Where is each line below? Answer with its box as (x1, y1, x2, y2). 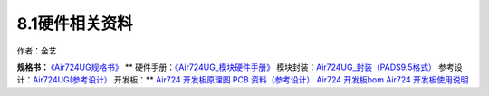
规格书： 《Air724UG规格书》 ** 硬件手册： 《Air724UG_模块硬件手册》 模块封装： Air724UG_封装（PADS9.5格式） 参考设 (16, 62, 463, 72)
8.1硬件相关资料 (16, 14, 133, 34)
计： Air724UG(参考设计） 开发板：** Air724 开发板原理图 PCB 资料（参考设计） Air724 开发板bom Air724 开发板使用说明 (16, 74, 469, 85)
